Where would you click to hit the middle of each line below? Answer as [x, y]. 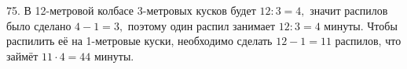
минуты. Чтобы [361, 25]
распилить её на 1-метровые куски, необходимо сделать [139, 41]
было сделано [39, 25]
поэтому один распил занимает [202, 25]
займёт [22, 55]
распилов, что [368, 41]
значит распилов [349, 10]
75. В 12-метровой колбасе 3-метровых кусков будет [131, 10]
